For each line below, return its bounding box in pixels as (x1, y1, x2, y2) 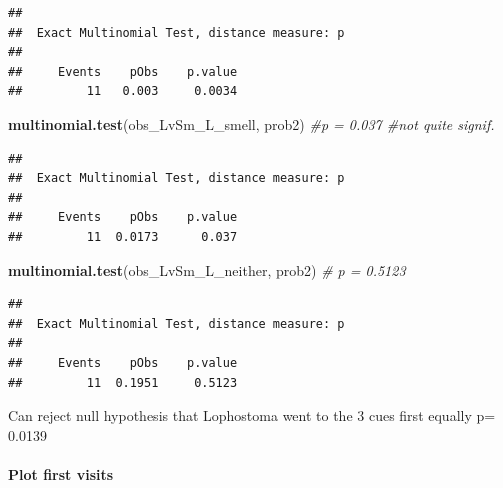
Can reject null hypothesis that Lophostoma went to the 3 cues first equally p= (8, 405, 496, 426)
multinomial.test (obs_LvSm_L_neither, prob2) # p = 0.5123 (8, 259, 406, 280)
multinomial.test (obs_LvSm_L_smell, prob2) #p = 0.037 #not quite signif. (8, 113, 495, 134)
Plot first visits (8, 463, 114, 484)
